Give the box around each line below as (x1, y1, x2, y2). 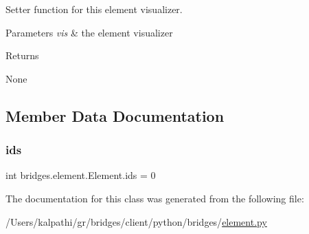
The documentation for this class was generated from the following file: (5, 191, 304, 205)
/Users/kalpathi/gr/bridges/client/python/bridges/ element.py (5, 214, 267, 228)
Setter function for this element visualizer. (5, 2, 183, 16)
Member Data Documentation (5, 105, 225, 126)
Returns (5, 48, 39, 63)
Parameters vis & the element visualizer (5, 25, 173, 39)
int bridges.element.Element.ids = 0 (5, 168, 156, 182)
